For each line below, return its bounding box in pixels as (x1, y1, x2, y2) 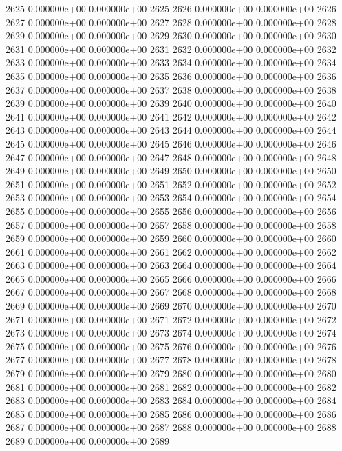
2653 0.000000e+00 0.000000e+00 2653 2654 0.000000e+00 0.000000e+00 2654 (6, 190, 336, 205)
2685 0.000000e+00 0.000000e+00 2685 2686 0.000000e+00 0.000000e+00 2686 (6, 406, 336, 421)
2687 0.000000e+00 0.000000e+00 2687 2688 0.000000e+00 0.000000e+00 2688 (6, 420, 336, 434)
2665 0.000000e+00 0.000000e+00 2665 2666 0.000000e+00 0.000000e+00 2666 (6, 271, 336, 285)
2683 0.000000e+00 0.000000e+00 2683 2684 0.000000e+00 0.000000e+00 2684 (6, 393, 336, 408)
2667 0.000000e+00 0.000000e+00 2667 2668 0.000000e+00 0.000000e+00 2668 (6, 285, 336, 299)
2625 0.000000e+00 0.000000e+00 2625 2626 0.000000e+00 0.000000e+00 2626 (6, 1, 336, 15)
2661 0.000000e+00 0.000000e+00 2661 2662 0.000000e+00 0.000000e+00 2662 (6, 244, 336, 259)
